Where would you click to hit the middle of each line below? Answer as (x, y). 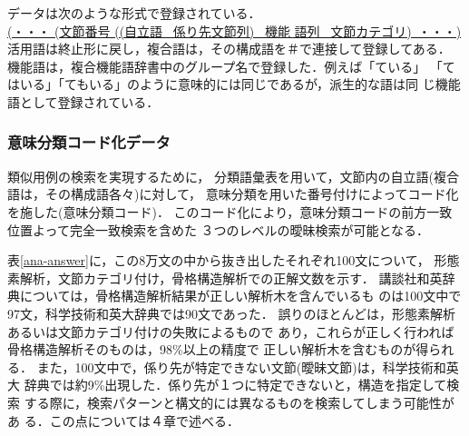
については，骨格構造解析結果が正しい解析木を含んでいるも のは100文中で (240, 296)
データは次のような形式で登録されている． (134, 13)
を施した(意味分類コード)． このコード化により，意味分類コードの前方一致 (230, 211)
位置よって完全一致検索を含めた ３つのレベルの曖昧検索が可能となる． (219, 229)
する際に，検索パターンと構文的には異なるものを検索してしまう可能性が (239, 402)
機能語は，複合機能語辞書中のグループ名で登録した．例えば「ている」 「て (231, 66)
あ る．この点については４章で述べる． (123, 420)
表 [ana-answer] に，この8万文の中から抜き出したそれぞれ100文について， (219, 260)
